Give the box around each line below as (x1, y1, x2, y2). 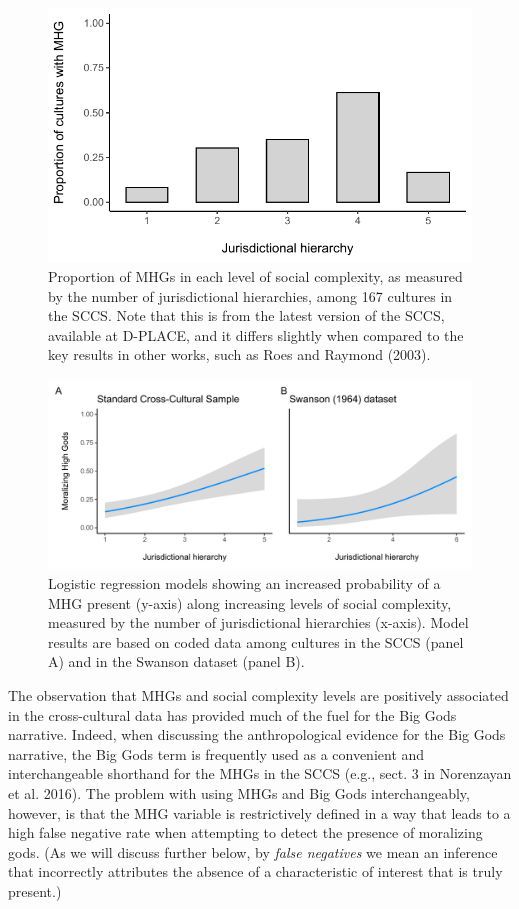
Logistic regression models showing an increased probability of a (48, 573, 441, 594)
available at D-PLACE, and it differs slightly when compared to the (48, 324, 464, 345)
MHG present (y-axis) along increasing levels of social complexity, (48, 592, 452, 613)
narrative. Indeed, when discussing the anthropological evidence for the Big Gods (8, 724, 506, 745)
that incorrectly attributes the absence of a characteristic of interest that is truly (8, 861, 503, 882)
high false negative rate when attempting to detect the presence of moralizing (8, 822, 483, 843)
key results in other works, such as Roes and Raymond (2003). (48, 344, 431, 365)
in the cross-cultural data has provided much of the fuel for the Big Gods (8, 704, 457, 725)
